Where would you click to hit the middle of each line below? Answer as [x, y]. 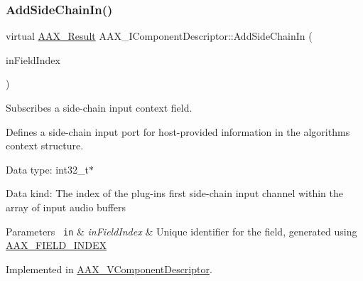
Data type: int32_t [47, 169]
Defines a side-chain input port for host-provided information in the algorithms [178, 131]
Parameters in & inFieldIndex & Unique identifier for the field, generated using [181, 231]
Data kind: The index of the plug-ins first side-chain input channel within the [174, 193]
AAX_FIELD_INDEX [56, 245]
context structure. [45, 145]
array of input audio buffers [66, 207]
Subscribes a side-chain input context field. [99, 107]
